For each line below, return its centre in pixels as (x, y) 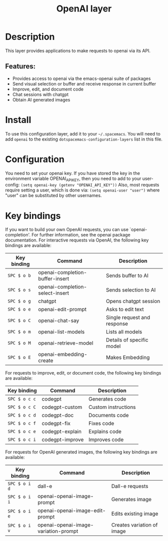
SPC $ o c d (22, 415)
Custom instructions (112, 407)
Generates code (107, 399)
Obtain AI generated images (41, 99)
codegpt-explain (61, 431)
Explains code (105, 431)
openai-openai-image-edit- (71, 510)
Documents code (108, 415)
